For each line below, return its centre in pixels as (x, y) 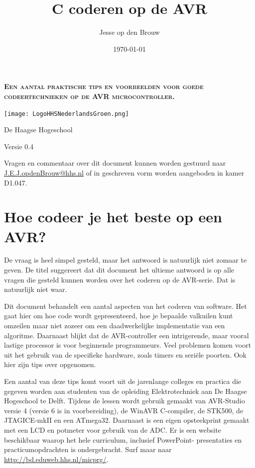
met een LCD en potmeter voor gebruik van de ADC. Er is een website (113, 429)
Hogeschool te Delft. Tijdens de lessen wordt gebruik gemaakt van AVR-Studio (125, 401)
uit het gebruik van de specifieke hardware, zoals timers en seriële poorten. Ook (126, 354)
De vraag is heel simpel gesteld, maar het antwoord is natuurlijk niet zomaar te (126, 260)
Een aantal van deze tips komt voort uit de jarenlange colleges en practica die (123, 381)
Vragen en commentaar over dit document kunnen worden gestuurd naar (115, 163)
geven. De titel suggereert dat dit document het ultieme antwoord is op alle (119, 270)
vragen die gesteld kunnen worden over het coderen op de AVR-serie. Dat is (120, 279)
